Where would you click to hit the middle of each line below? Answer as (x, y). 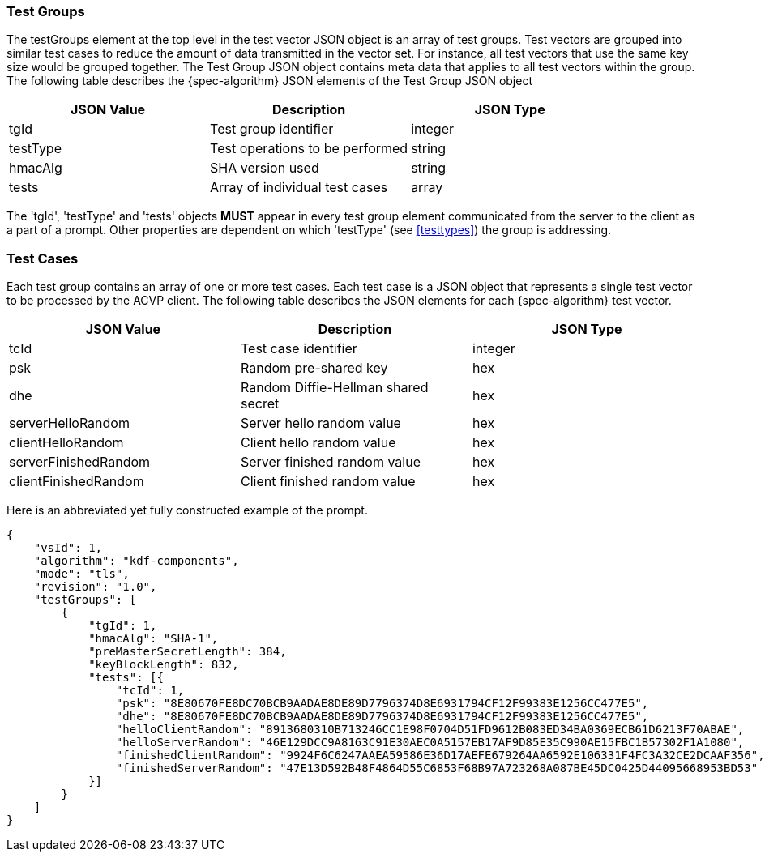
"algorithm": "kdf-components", (136, 561)
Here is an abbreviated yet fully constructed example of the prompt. (187, 510)
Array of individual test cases (299, 188)
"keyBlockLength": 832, (164, 665)
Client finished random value (328, 482)
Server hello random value (321, 423)
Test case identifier (299, 349)
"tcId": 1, (150, 691)
